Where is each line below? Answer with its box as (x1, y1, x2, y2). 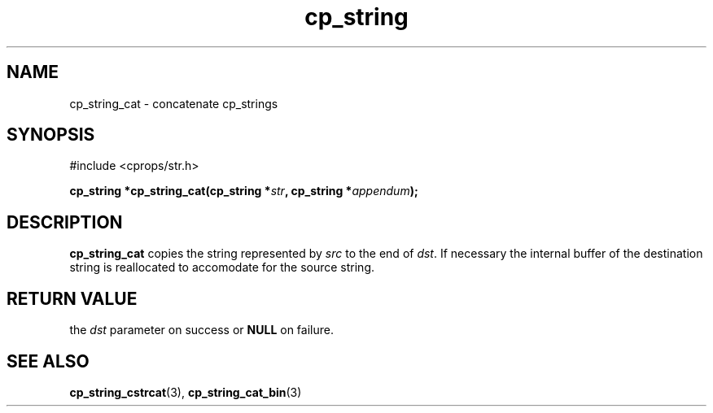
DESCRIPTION (7, 211, 123, 233)
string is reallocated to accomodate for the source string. (69, 260, 375, 275)
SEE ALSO (7, 350, 90, 372)
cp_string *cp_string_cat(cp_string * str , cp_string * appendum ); (69, 184, 418, 198)
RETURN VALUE (7, 288, 138, 309)
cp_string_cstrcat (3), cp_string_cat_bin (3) (69, 385, 302, 399)
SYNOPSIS (7, 124, 95, 146)
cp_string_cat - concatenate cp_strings (69, 96, 278, 111)
